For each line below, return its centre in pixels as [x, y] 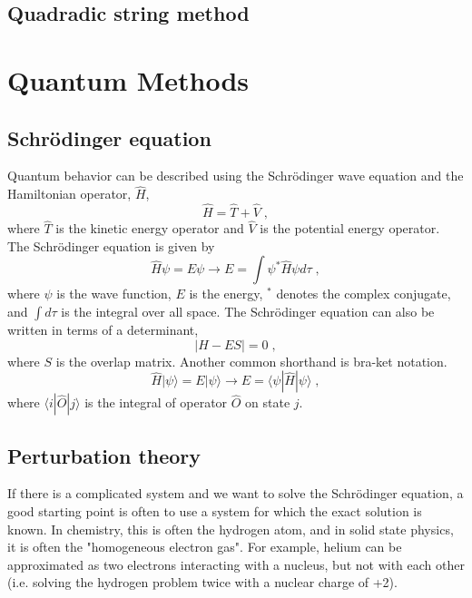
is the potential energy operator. [350, 228]
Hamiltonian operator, [69, 194]
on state [268, 402]
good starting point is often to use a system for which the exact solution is [215, 510]
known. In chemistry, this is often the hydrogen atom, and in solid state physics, [231, 529]
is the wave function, [114, 294]
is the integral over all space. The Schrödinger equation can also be [248, 311]
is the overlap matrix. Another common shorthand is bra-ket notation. [251, 361]
